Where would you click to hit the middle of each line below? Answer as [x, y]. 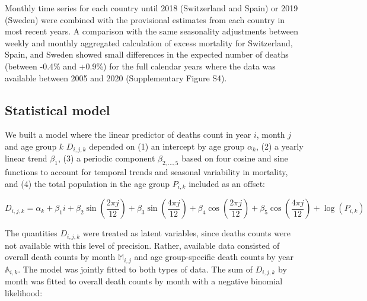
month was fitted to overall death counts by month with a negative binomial [144, 281]
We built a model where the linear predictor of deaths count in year [128, 134]
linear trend [26, 158]
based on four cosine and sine [235, 158]
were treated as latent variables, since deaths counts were [186, 233]
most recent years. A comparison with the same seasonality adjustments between [151, 31]
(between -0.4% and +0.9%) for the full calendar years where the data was [140, 66]
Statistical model [58, 110]
